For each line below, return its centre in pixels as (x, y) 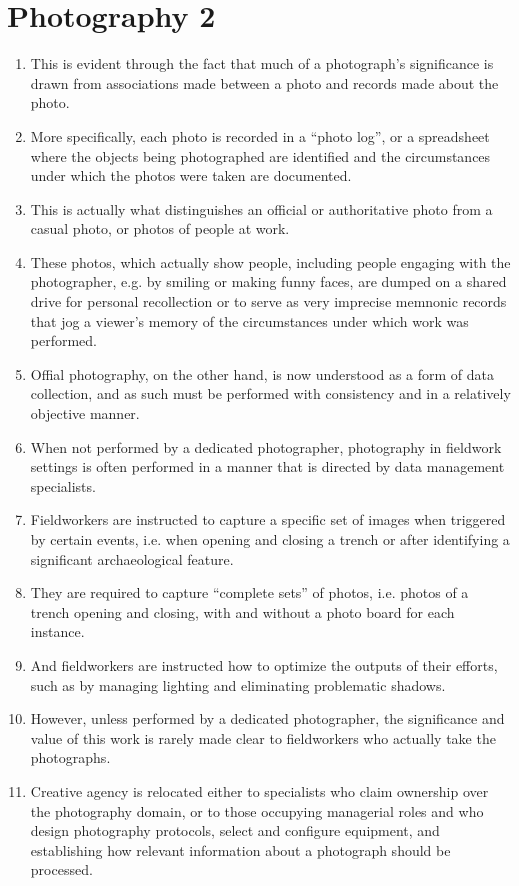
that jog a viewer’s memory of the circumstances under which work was (249, 320)
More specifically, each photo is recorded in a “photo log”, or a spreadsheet (260, 135)
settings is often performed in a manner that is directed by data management (267, 466)
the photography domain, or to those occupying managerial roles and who (257, 810)
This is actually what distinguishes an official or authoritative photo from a (261, 208)
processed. (61, 869)
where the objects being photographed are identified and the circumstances (260, 155)
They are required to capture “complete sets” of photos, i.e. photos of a (249, 592)
